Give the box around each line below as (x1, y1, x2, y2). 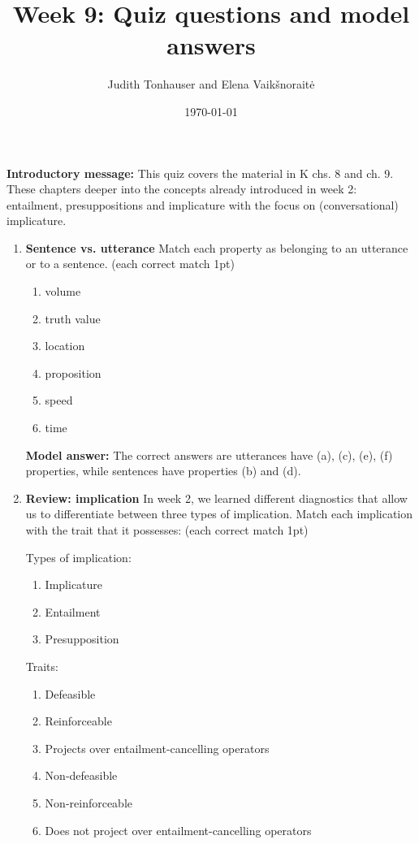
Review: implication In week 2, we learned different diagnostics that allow (25, 489, 408, 506)
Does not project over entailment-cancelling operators (45, 821, 312, 838)
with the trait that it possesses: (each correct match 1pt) (25, 522, 309, 538)
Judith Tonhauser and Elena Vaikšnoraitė (107, 76, 315, 93)
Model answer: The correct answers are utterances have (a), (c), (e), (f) (25, 446, 393, 463)
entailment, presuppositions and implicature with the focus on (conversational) (6, 196, 399, 213)
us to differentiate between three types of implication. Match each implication (25, 505, 413, 522)
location (45, 337, 85, 354)
